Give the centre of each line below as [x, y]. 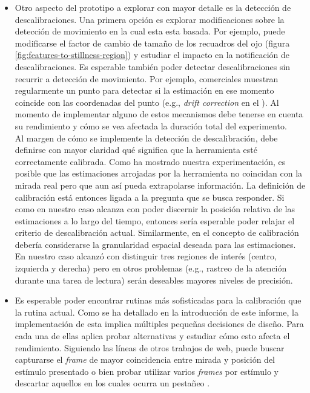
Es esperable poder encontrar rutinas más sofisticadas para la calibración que [158, 300]
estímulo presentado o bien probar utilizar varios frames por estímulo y [147, 371]
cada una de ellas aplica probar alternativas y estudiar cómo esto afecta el [152, 336]
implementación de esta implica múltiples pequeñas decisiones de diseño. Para [159, 324]
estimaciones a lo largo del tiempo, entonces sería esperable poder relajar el [155, 220]
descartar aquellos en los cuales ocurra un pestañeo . [112, 383]
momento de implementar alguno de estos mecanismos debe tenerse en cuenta [159, 114]
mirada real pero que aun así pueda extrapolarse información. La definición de [160, 185]
